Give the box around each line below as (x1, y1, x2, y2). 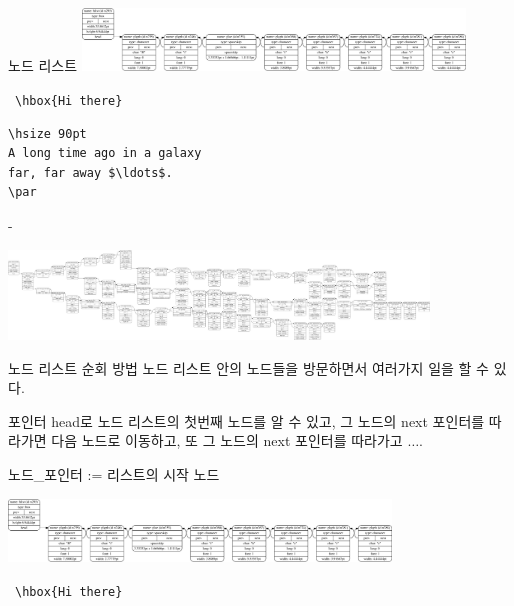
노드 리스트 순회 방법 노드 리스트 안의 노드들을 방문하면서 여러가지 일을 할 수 (8, 357, 489, 378)
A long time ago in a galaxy (8, 146, 202, 161)
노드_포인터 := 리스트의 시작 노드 (8, 463, 220, 484)
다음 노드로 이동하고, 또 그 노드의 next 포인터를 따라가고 (51, 430, 403, 451)
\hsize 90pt (8, 126, 87, 141)
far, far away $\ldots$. (8, 165, 173, 180)
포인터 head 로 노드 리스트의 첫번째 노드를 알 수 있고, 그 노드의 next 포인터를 (8, 410, 485, 431)
